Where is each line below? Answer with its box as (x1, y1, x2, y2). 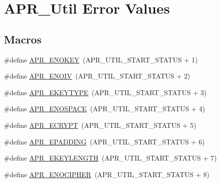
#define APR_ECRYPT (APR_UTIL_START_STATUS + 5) (4, 120, 197, 130)
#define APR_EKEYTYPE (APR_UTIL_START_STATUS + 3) (4, 87, 207, 97)
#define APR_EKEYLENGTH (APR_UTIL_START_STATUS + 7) (4, 153, 217, 163)
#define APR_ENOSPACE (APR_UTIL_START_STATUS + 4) (4, 103, 205, 114)
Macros (4, 31, 41, 46)
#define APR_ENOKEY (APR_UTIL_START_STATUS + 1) (4, 54, 198, 64)
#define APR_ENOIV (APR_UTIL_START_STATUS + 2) (4, 71, 190, 81)
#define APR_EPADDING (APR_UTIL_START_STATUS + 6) (4, 136, 205, 146)
